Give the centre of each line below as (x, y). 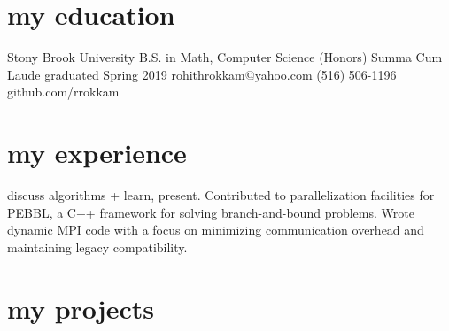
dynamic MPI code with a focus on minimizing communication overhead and (216, 230)
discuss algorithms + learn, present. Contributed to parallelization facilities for (221, 195)
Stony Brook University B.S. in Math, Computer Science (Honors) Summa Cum (225, 57)
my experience (97, 153)
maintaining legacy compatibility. (97, 246)
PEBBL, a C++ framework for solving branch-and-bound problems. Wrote (211, 212)
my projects (81, 308)
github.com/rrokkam (63, 92)
